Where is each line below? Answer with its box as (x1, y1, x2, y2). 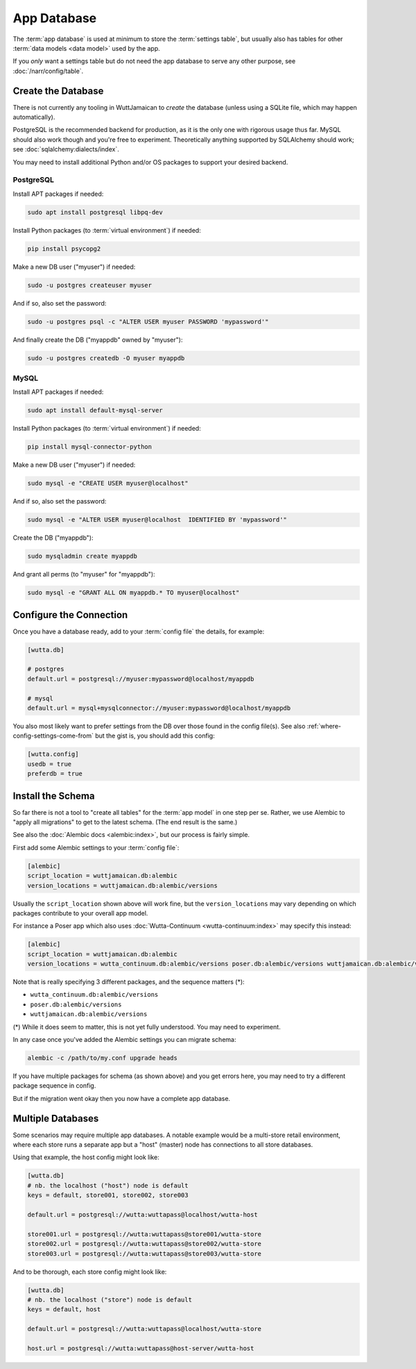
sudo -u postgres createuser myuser (27, 281, 153, 289)
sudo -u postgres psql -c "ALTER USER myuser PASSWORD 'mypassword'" (27, 317, 269, 326)
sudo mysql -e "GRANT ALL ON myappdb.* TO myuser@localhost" (27, 589, 240, 597)
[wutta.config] (27, 750, 79, 758)
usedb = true (27, 760, 72, 768)
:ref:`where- (306, 722, 342, 730)
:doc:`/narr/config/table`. (12, 67, 84, 75)
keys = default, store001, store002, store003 (27, 1191, 189, 1200)
